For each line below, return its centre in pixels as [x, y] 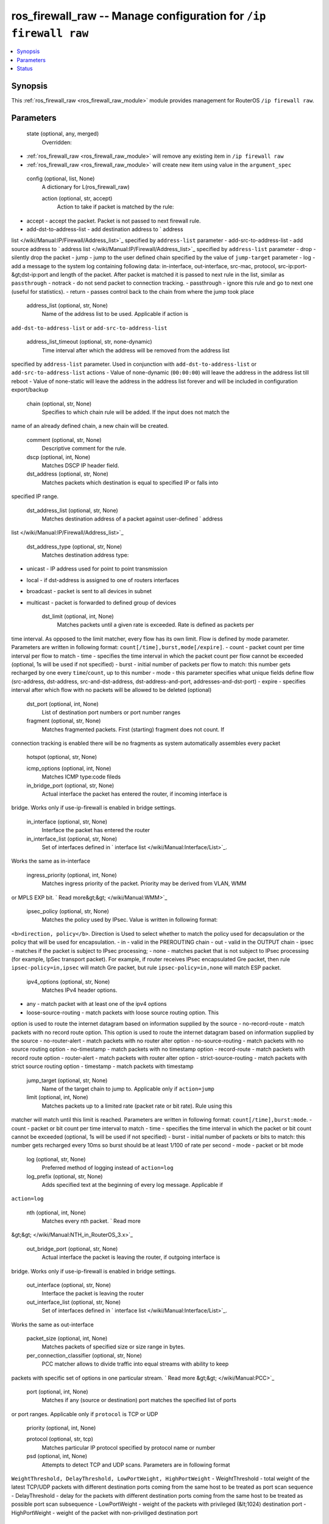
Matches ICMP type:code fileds [81, 777]
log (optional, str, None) [56, 1159]
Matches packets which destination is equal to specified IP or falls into [130, 482]
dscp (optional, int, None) [58, 457]
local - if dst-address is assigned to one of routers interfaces [103, 580]
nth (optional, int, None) [56, 1212]
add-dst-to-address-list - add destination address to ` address [105, 229]
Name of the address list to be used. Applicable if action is [115, 314]
